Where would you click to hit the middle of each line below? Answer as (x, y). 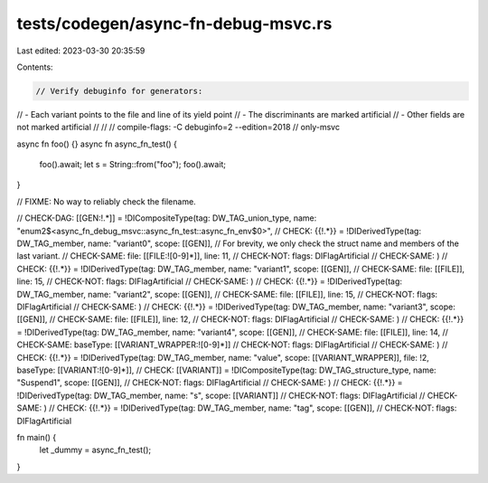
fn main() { (37, 437)
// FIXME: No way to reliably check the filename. (106, 201)
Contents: (35, 67)
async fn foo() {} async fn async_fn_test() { (97, 144)
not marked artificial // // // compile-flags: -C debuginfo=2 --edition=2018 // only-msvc (178, 128)
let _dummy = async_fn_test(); (95, 450)
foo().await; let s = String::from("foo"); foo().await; (132, 165)
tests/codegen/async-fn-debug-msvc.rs (174, 24)
